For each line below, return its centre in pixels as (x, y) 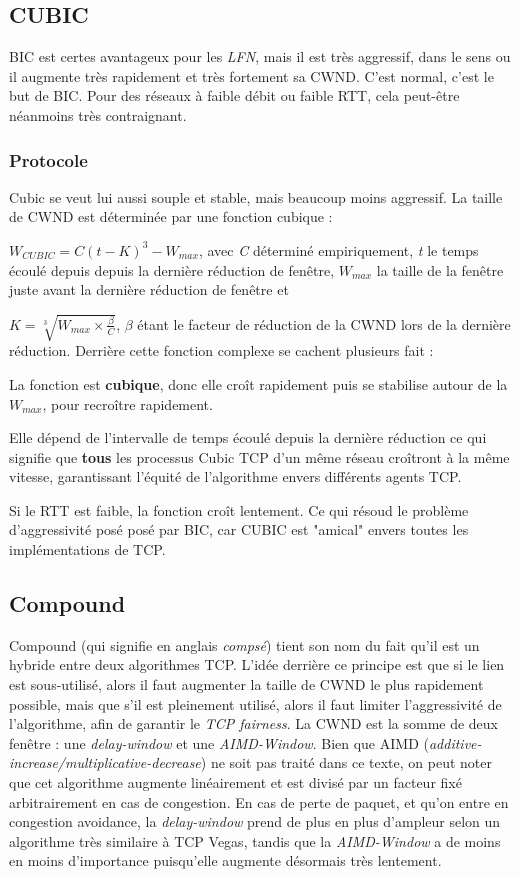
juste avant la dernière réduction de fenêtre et (149, 289)
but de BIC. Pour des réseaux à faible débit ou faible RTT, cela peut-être (234, 95)
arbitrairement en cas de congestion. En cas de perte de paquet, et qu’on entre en (259, 801)
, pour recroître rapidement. (127, 403)
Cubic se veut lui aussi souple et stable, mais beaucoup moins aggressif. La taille (256, 196)
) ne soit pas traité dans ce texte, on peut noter (346, 762)
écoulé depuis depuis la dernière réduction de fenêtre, (172, 269)
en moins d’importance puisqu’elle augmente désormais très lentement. (225, 860)
